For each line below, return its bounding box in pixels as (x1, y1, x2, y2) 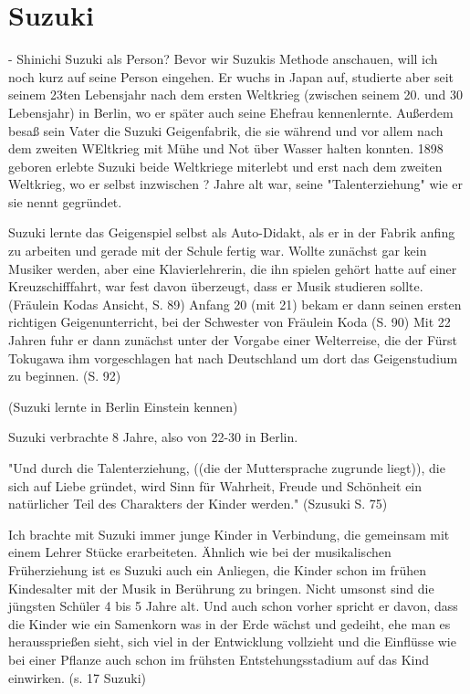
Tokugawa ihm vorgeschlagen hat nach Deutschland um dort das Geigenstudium (8, 348, 458, 367)
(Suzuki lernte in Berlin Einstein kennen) (8, 396, 238, 415)
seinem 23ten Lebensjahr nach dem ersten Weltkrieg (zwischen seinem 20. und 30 (8, 85, 464, 104)
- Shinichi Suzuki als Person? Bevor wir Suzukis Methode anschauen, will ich (8, 49, 438, 68)
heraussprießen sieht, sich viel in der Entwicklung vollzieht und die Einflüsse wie (8, 632, 456, 651)
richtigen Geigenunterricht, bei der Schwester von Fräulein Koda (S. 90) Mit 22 (8, 312, 451, 331)
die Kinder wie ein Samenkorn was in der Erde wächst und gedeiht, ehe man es (8, 614, 451, 633)
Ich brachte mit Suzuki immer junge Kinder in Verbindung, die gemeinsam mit (8, 524, 450, 543)
